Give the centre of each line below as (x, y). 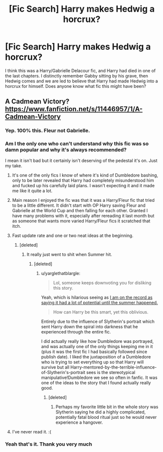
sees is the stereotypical (111, 372)
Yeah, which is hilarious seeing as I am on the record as (97, 297)
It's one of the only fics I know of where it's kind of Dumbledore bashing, (85, 175)
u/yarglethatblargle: (61, 273)
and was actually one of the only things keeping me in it (97, 346)
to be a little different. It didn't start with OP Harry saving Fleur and (79, 205)
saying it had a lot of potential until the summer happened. (100, 302)
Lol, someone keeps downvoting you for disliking (102, 283)
